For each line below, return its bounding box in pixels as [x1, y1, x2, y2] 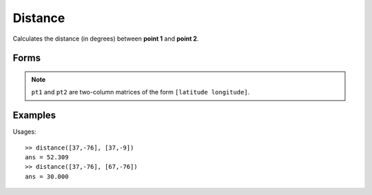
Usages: [12, 127, 37, 136]
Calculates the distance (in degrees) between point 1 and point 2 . [12, 34, 199, 43]
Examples [12, 110, 56, 121]
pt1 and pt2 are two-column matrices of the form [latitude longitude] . [31, 88, 250, 96]
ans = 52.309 [25, 154, 69, 161]
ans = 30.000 [25, 172, 69, 181]
